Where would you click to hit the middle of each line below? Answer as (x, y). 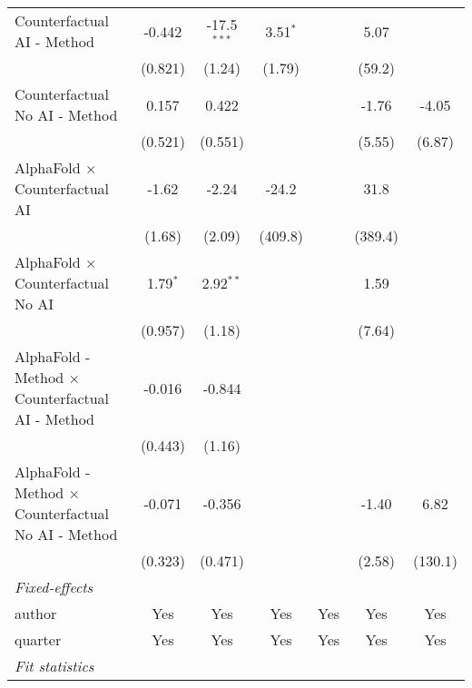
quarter (38, 639)
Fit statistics (54, 666)
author (36, 613)
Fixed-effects (54, 587)
